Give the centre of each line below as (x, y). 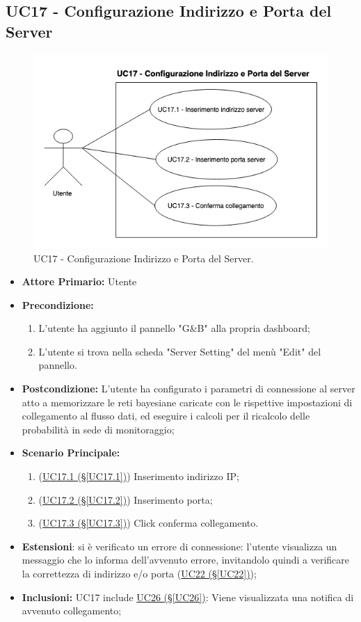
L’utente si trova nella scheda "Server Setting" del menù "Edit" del (180, 351)
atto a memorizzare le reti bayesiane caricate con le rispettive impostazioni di (187, 402)
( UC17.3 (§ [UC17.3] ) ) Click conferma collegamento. (149, 523)
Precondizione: (58, 304)
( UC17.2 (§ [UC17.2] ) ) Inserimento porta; (126, 499)
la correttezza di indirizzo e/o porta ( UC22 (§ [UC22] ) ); (139, 573)
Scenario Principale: (71, 453)
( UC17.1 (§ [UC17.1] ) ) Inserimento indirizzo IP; (139, 476)
